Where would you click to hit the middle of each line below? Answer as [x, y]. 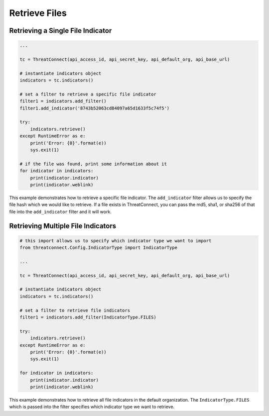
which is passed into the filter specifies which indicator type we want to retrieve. [92, 407]
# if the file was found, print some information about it [93, 164]
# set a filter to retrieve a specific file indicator [88, 94]
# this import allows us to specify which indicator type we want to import [116, 241]
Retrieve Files [38, 13]
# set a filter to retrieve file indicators [75, 310]
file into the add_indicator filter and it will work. [60, 211]
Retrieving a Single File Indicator [61, 31]
